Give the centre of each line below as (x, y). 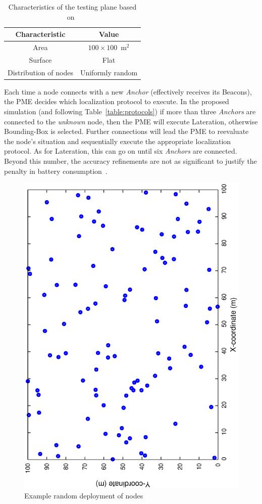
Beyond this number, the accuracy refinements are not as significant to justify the (130, 161)
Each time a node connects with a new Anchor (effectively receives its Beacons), (128, 91)
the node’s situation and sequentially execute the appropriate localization (118, 141)
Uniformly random (109, 72)
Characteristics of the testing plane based (72, 7)
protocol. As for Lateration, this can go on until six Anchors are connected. (121, 151)
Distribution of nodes (40, 72)
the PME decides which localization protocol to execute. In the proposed (117, 101)
